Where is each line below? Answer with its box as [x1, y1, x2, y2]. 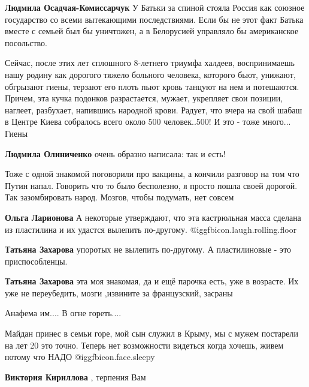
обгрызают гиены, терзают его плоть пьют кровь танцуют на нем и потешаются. [5, 80, 299, 92]
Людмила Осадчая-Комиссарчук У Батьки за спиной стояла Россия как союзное [5, 1, 305, 13]
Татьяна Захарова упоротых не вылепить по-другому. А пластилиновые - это [5, 243, 292, 256]
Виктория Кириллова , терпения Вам [5, 370, 146, 383]
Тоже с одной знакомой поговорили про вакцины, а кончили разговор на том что [5, 167, 299, 180]
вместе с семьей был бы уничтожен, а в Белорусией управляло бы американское [5, 25, 299, 37]
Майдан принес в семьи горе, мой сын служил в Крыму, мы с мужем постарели [5, 327, 298, 340]
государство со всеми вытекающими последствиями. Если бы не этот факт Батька [5, 13, 304, 25]
